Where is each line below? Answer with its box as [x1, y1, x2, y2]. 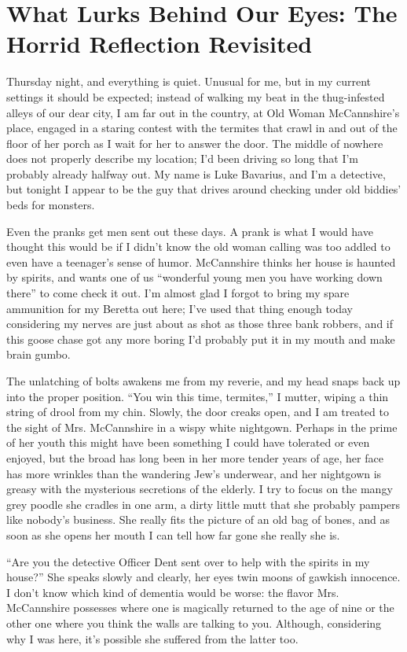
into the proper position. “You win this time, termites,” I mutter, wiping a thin [6, 388, 389, 404]
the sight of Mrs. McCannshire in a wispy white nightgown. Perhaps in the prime [6, 418, 398, 435]
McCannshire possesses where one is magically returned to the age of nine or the [6, 599, 394, 616]
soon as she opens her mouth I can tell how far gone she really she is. [6, 526, 340, 543]
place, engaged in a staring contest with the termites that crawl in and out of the [6, 120, 398, 136]
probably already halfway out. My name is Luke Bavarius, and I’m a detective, [6, 165, 386, 182]
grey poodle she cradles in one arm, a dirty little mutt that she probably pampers [6, 495, 401, 512]
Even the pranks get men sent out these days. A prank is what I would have [6, 223, 373, 239]
